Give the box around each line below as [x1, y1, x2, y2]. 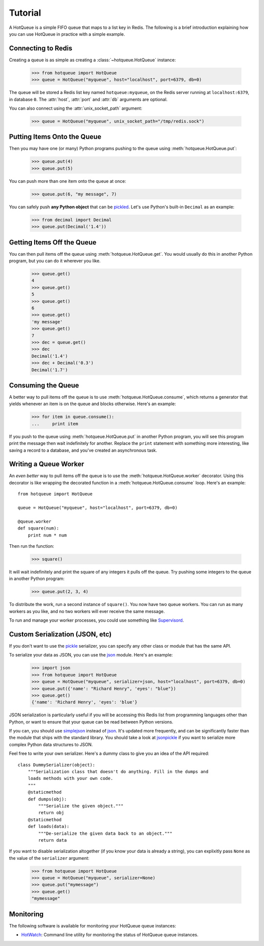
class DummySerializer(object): [18, 762, 95, 768]
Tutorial [9, 7, 42, 18]
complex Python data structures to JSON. [9, 741, 93, 747]
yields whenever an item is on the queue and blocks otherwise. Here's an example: [9, 401, 176, 407]
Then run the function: [9, 543, 54, 549]
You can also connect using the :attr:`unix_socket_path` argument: [9, 105, 143, 111]
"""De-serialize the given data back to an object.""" [38, 830, 173, 836]
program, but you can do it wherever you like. [9, 258, 101, 264]
